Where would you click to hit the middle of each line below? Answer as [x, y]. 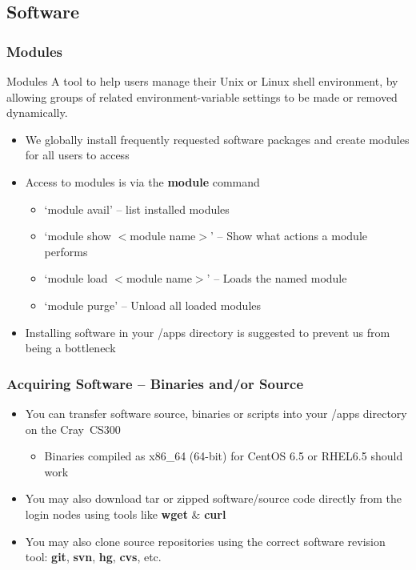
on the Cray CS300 [73, 429]
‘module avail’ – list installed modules [137, 209]
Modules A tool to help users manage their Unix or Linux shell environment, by [202, 81]
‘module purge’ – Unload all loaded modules [153, 305]
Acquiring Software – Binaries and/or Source [155, 383]
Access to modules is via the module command [142, 181]
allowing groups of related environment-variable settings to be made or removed [202, 96]
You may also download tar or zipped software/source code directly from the [214, 498]
